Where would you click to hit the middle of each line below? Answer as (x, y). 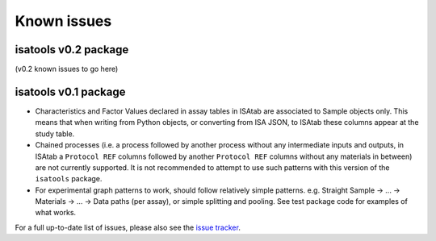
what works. (56, 213)
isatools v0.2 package (72, 50)
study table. (55, 134)
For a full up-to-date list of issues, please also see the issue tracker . (128, 227)
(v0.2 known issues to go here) (67, 69)
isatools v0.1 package (70, 91)
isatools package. (69, 179)
